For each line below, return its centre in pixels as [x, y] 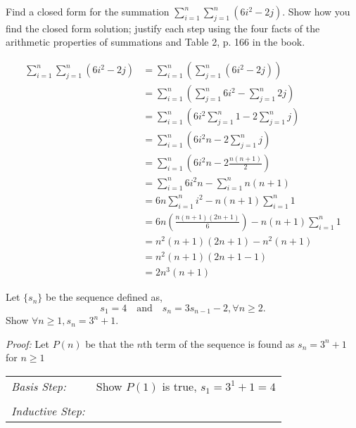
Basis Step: [39, 386]
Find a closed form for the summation [88, 11]
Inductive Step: [48, 410]
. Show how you [316, 11]
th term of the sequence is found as [219, 343]
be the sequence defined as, [104, 297]
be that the [110, 343]
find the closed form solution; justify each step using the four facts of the [163, 28]
